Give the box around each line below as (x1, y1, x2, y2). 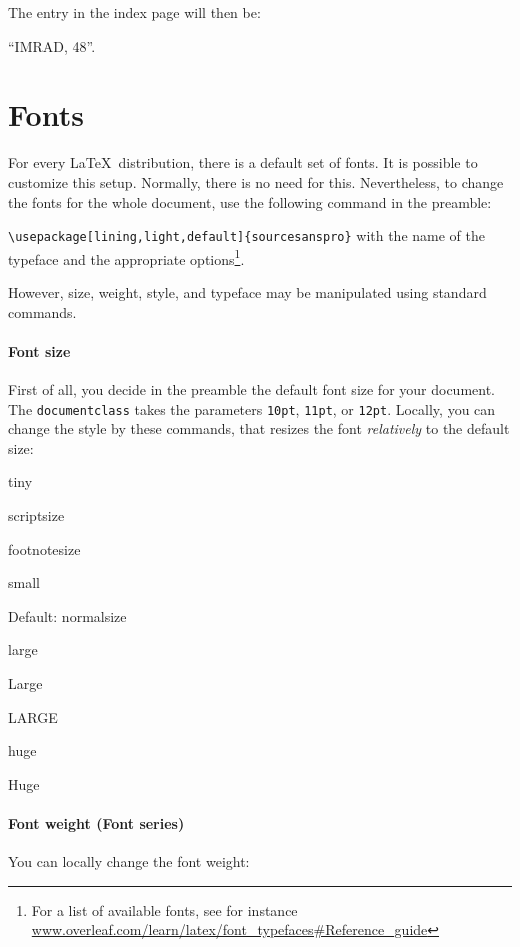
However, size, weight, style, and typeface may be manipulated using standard (8, 282, 487, 302)
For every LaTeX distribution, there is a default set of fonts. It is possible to (8, 152, 478, 173)
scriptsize (8, 505, 65, 526)
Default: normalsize (8, 605, 127, 626)
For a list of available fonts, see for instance (31, 899, 298, 920)
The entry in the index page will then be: (8, 2, 261, 22)
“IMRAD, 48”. (8, 35, 96, 56)
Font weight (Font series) (8, 812, 185, 833)
